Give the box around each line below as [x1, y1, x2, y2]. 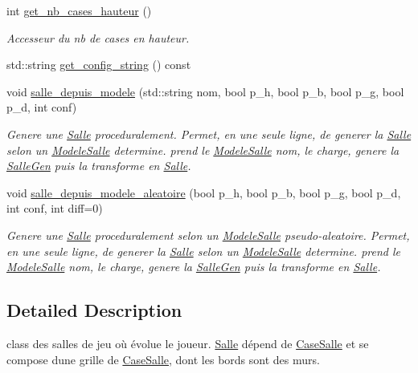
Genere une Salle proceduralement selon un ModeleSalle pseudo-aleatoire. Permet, [6, 226, 410, 243]
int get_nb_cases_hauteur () [6, 2, 152, 18]
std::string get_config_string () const [6, 56, 191, 73]
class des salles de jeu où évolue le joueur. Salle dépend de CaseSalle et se [6, 334, 369, 351]
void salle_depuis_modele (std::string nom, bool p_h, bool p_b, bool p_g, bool [6, 83, 404, 99]
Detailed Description [6, 298, 182, 322]
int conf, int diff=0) [6, 200, 103, 217]
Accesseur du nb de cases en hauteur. [6, 29, 190, 46]
